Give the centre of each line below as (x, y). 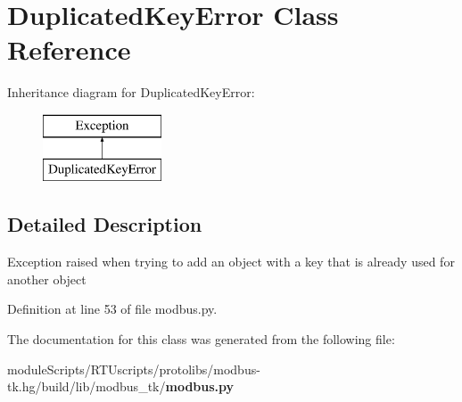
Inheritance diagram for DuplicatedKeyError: (131, 92)
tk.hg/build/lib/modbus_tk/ (87, 386)
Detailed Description (105, 224)
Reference (69, 49)
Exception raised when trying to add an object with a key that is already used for (231, 262)
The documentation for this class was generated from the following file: (201, 339)
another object (47, 279)
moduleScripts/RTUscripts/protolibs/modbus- (134, 369)
